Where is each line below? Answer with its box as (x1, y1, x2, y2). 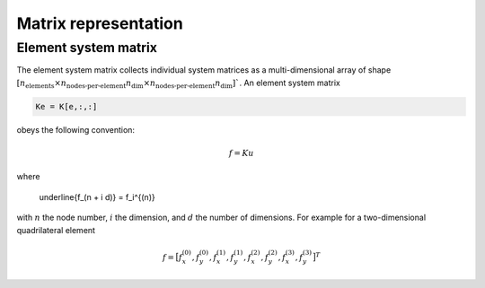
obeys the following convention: (16, 124, 135, 135)
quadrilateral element (16, 224, 96, 235)
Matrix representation (16, 13, 183, 33)
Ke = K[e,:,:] (35, 101, 98, 111)
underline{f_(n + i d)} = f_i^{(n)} (39, 191, 156, 202)
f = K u (228, 148, 255, 158)
